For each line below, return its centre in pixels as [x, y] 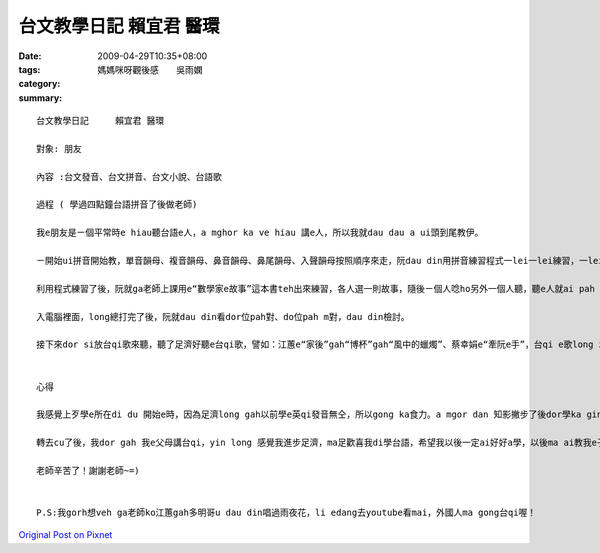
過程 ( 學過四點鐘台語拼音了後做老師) [117, 204]
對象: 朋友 [59, 148]
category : [39, 84]
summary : [40, 97]
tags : [29, 69]
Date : [30, 56]
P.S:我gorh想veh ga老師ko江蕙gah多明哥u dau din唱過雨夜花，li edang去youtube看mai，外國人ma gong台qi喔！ [286, 513]
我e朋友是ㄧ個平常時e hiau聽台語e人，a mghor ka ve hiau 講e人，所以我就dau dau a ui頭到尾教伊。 [260, 233]
